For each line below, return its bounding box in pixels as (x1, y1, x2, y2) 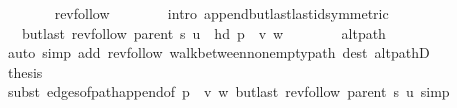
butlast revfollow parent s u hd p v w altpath (21, 22, 386, 43)
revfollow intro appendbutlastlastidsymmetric (54, 3, 389, 23)
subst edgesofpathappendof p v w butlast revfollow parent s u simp (7, 81, 450, 102)
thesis (7, 61, 43, 82)
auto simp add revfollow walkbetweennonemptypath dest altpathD (7, 42, 430, 63)
